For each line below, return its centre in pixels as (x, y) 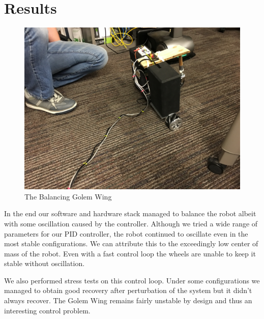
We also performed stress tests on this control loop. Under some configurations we (132, 280)
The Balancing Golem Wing (68, 196)
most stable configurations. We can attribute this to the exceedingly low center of (131, 243)
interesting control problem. (47, 310)
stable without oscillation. (45, 263)
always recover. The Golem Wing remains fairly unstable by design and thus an (128, 300)
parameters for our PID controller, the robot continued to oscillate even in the (126, 233)
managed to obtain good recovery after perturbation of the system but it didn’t (128, 290)
